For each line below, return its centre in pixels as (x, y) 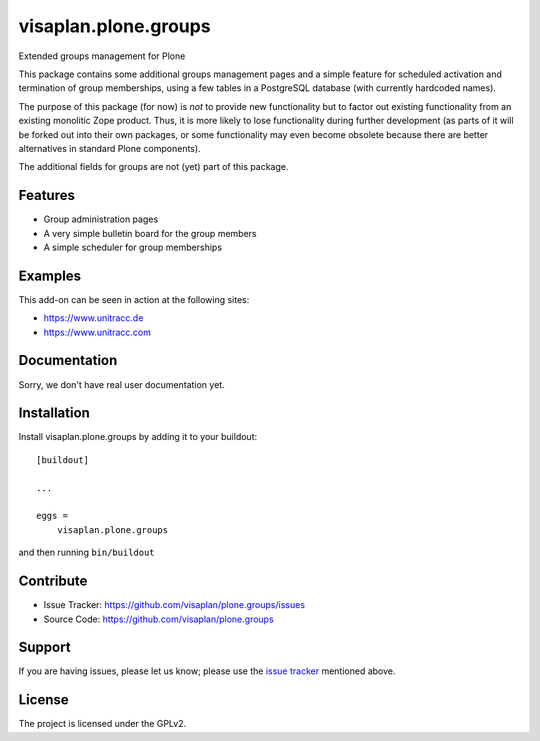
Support (44, 647)
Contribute (53, 581)
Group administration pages (101, 219)
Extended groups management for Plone (102, 56)
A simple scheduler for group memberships (133, 247)
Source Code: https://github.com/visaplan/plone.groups (158, 619)
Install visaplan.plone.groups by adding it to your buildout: (138, 437)
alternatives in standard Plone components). (109, 148)
